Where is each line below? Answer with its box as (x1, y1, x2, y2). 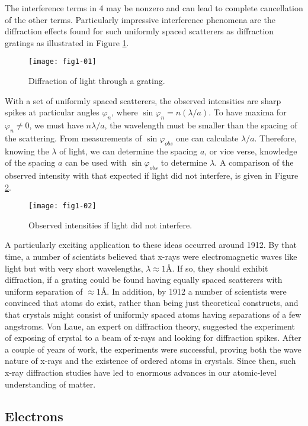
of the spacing (5, 156, 56, 169)
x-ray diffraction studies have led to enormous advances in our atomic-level (5, 366, 277, 378)
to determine (161, 156, 207, 169)
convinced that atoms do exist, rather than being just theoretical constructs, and (5, 296, 299, 309)
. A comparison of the (214, 156, 294, 169)
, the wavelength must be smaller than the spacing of (104, 119, 297, 131)
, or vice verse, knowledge (204, 144, 297, 157)
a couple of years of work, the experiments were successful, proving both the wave (5, 343, 301, 355)
